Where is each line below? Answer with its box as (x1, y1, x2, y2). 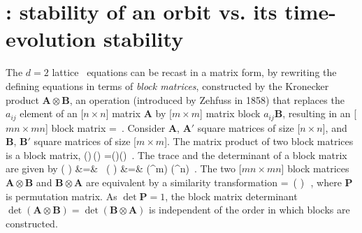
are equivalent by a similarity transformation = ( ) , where (85, 174, 342, 189)
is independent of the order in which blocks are (149, 202, 350, 217)
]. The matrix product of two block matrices (164, 134, 354, 149)
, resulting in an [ (282, 106, 357, 121)
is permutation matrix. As (6, 188, 117, 203)
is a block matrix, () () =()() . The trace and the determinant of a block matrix (6, 147, 347, 162)
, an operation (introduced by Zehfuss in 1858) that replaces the (69, 92, 345, 107)
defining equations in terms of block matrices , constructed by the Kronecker (6, 78, 329, 93)
